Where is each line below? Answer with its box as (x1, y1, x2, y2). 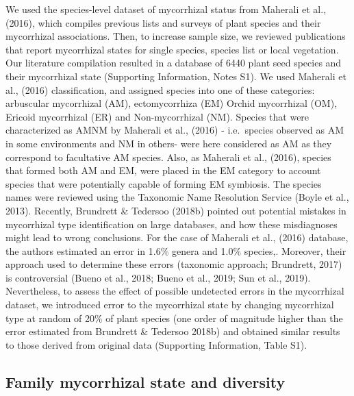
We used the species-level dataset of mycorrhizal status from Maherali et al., (5, 2, 327, 16)
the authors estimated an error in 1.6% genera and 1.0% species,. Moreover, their (5, 243, 346, 258)
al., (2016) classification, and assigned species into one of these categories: (5, 82, 315, 97)
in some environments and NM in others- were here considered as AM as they (5, 136, 332, 150)
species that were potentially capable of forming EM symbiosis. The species (5, 176, 322, 190)
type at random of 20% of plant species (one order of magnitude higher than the (5, 310, 343, 325)
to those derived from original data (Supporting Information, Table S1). (5, 337, 307, 351)
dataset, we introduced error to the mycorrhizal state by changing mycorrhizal (5, 297, 334, 312)
